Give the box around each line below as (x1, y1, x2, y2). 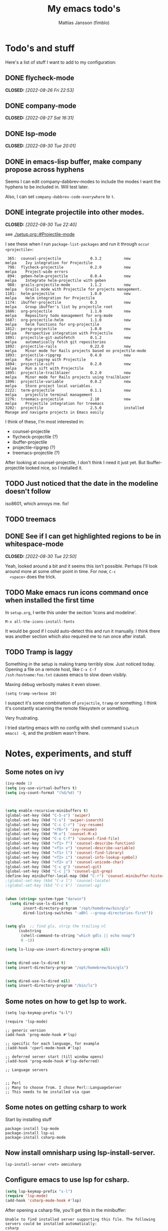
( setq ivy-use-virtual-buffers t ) (5, 786, 77, 791)
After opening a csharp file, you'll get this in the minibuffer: (5, 1207, 126, 1213)
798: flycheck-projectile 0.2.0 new (7, 265, 131, 270)
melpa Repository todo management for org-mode (5, 313, 113, 318)
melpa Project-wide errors (5, 269, 68, 274)
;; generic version (5, 1028, 46, 1033)
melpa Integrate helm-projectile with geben (5, 278, 106, 283)
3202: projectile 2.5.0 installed (5, 405, 144, 410)
